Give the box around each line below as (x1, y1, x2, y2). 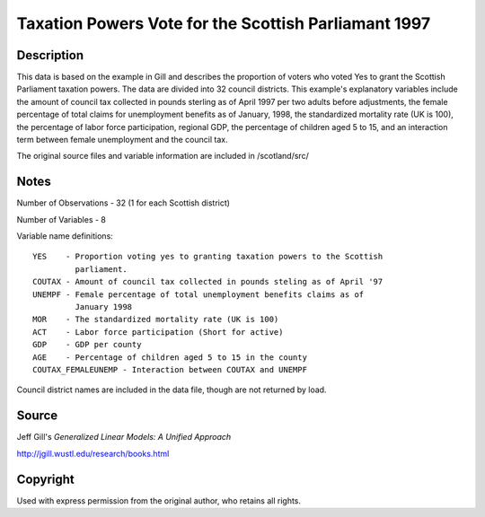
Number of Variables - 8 (16, 214, 107, 224)
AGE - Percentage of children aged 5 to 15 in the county (32, 352, 307, 363)
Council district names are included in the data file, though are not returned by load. (16, 384, 327, 395)
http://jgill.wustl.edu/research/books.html (16, 448, 170, 459)
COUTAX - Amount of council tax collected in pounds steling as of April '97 (32, 276, 384, 287)
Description (16, 48, 84, 63)
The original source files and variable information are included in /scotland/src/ (16, 151, 309, 162)
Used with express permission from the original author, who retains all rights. (16, 495, 301, 506)
